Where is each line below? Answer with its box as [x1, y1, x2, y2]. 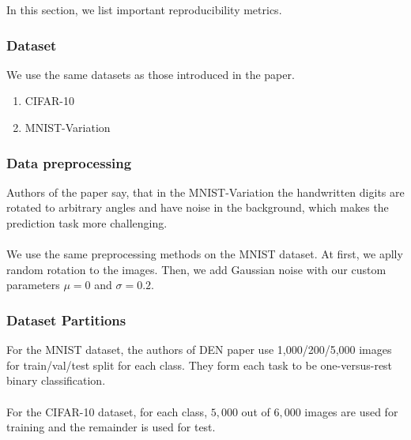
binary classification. [6, 372, 106, 389]
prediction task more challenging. [6, 215, 168, 231]
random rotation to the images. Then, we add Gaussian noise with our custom [6, 261, 386, 277]
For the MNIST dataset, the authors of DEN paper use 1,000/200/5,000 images [6, 341, 392, 358]
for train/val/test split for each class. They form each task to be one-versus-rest [6, 356, 393, 373]
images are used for [304, 403, 398, 419]
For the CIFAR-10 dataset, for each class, [6, 403, 208, 419]
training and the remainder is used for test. [6, 419, 216, 435]
